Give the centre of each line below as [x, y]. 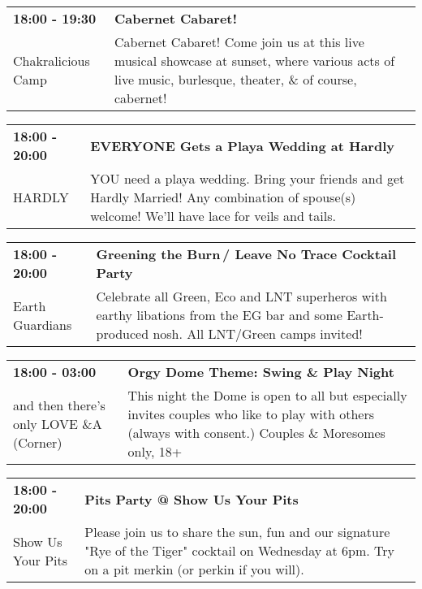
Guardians [43, 324]
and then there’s [59, 405]
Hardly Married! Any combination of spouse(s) [223, 197]
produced [123, 333]
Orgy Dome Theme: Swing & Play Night [261, 372]
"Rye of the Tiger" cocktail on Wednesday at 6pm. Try [240, 550]
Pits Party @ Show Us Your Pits [192, 499]
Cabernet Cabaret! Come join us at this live [239, 42]
